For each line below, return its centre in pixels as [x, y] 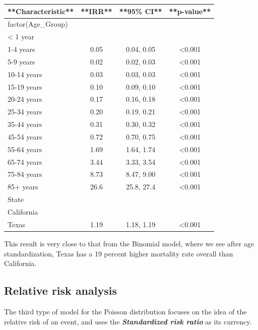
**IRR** [96, 11]
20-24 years [25, 99]
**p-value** [190, 11]
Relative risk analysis [60, 290]
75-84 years [25, 174]
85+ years [23, 187]
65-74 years [25, 161]
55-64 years [25, 149]
